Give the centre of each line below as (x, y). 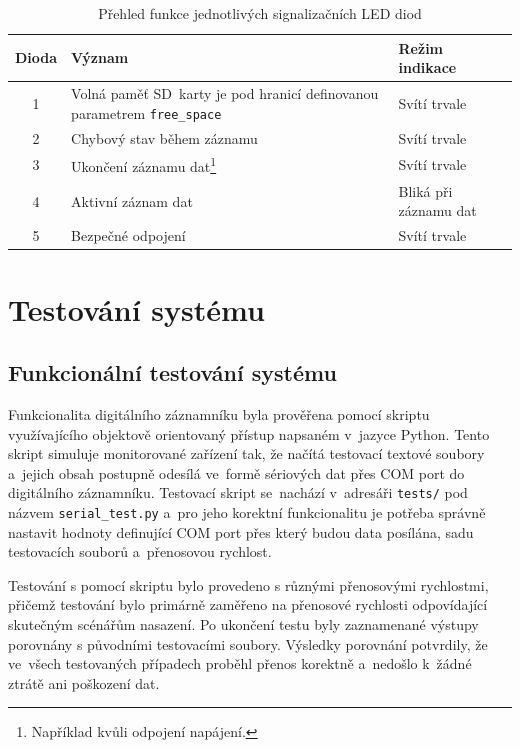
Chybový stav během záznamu (164, 137)
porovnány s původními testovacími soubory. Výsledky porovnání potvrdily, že (248, 643)
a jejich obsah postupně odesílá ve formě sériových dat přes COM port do (236, 472)
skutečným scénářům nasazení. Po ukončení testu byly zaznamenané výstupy (243, 624)
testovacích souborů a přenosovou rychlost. (140, 551)
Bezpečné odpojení (128, 235)
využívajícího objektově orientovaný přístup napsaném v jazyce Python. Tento (249, 433)
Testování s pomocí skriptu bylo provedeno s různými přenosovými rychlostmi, (248, 584)
